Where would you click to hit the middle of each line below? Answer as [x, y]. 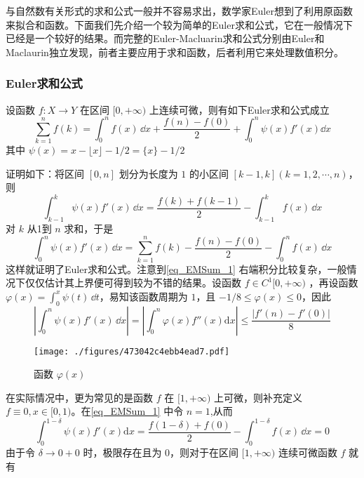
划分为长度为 [148, 173]
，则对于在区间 [204, 452]
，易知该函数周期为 [143, 296]
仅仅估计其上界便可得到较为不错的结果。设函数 [133, 283]
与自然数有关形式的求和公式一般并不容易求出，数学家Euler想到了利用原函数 [179, 11]
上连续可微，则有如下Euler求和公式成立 [239, 109]
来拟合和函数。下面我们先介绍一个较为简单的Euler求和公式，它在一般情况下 [179, 24]
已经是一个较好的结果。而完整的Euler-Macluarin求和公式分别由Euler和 [165, 38]
